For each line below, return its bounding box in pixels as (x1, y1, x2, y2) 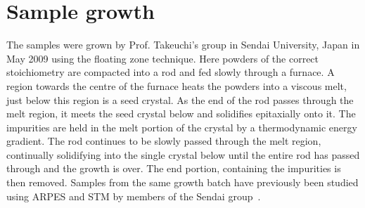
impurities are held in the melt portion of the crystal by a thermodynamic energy (6, 119, 357, 134)
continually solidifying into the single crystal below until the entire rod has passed (6, 147, 360, 162)
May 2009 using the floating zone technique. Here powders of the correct (6, 51, 319, 65)
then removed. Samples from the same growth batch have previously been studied (6, 175, 359, 190)
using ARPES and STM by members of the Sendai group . (6, 188, 261, 203)
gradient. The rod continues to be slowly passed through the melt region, (6, 134, 321, 148)
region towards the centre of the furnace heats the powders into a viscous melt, (6, 78, 347, 93)
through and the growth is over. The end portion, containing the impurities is (6, 161, 341, 176)
